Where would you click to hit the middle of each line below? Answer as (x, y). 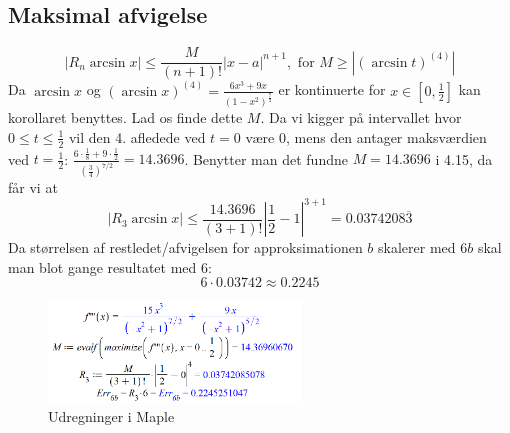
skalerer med (417, 247)
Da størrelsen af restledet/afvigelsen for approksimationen (185, 247)
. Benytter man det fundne (266, 158)
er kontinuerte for (332, 89)
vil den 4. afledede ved (137, 136)
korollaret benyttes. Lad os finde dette (125, 117)
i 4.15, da (464, 158)
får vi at (33, 187)
